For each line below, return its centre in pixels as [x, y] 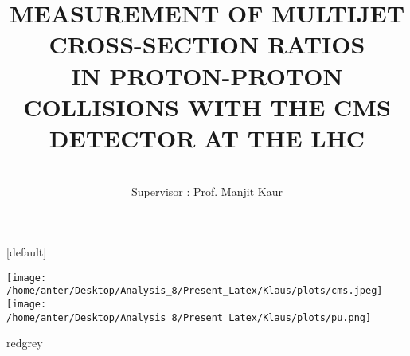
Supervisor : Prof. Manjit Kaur [207, 192]
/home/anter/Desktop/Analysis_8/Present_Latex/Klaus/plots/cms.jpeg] [195, 291]
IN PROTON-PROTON [207, 75]
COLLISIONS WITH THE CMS [207, 106]
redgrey [25, 343]
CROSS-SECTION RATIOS [207, 44]
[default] [27, 252]
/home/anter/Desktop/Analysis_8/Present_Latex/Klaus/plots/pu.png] [189, 317]
